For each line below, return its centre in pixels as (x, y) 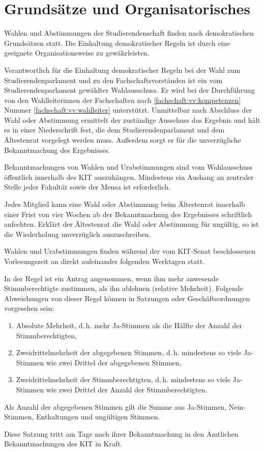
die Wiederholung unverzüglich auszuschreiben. (78, 234)
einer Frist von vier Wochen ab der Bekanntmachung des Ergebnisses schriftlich (128, 214)
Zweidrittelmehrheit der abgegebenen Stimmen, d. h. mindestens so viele (129, 352)
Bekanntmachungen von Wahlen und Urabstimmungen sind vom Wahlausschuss (128, 167)
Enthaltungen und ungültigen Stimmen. (98, 417)
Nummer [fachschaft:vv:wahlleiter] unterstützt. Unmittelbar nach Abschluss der (128, 110)
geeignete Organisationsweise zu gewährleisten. (77, 53)
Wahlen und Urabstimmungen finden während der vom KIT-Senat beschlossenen (130, 251)
